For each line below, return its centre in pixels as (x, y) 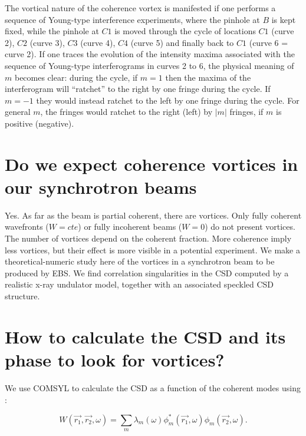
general (18, 112)
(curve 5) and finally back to (182, 42)
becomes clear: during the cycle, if (76, 77)
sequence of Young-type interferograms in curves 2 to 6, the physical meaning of (149, 65)
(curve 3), (47, 42)
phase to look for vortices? (115, 359)
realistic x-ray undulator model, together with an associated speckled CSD (139, 284)
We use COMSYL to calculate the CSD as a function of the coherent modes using (153, 387)
